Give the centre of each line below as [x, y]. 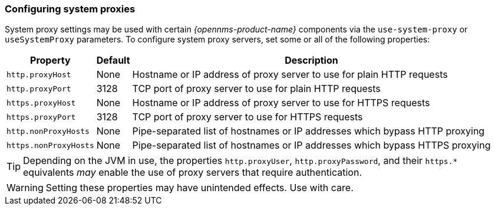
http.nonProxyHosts [48, 131]
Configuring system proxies [70, 9]
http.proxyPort [39, 88]
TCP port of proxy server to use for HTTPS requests [247, 117]
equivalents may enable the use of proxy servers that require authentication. [193, 173]
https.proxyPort [41, 117]
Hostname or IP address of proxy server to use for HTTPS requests [281, 103]
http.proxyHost [39, 74]
